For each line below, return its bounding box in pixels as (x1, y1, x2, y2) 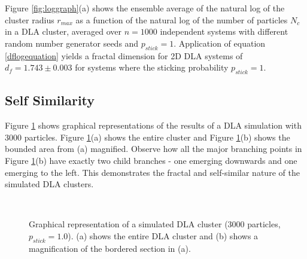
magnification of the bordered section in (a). (29, 242, 191, 254)
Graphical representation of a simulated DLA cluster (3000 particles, (29, 218, 281, 230)
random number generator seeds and (5, 36, 139, 49)
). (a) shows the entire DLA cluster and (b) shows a (68, 229, 259, 242)
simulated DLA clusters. (5, 178, 94, 190)
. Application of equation (174, 36, 266, 49)
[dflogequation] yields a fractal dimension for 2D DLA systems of (5, 49, 243, 62)
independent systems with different (160, 25, 288, 38)
